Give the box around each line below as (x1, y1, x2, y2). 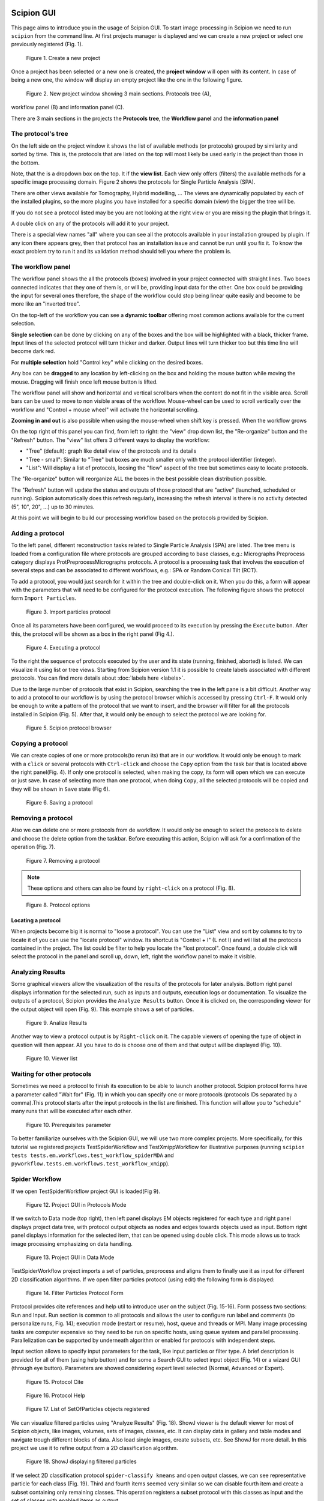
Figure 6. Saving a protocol (26, 799, 93, 806)
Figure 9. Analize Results (26, 1019, 88, 1026)
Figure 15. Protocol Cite (26, 1378, 84, 1385)
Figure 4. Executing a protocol (26, 644, 101, 651)
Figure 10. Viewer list (26, 1055, 78, 1062)
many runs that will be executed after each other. (11, 1108, 132, 1115)
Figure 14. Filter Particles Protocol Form (26, 1290, 124, 1297)
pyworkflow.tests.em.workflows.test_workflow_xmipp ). (11, 1160, 170, 1167)
